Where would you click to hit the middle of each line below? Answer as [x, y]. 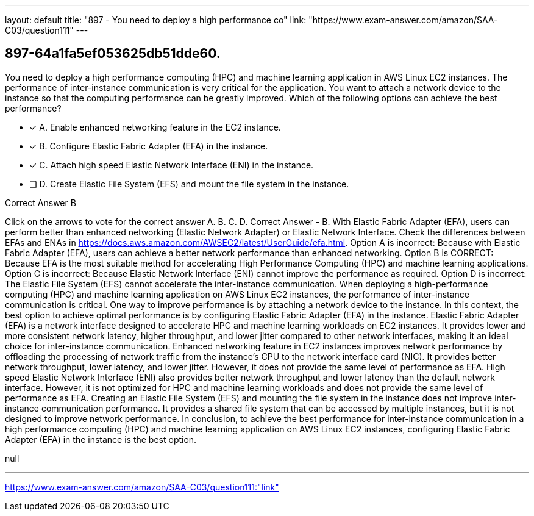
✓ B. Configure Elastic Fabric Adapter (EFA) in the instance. [149, 146]
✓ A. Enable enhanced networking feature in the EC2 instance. [155, 127]
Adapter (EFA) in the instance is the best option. [101, 439]
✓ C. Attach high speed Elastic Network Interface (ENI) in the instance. [172, 165]
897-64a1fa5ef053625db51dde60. [113, 54]
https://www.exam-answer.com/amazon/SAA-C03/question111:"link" [142, 487]
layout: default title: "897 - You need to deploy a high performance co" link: [156, 20]
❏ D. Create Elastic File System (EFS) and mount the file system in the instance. [189, 184]
